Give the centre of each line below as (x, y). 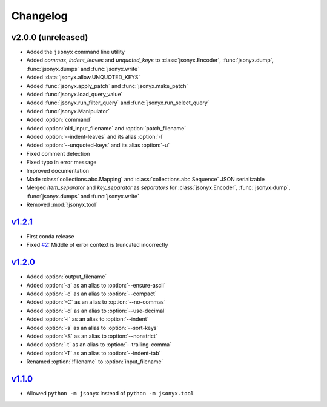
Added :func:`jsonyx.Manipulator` (68, 111)
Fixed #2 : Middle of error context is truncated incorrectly (97, 245)
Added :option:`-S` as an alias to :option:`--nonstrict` (92, 336)
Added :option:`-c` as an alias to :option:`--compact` (91, 294)
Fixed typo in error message (61, 162)
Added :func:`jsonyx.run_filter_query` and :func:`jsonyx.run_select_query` (118, 103)
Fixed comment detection (58, 153)
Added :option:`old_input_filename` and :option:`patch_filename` (106, 128)
